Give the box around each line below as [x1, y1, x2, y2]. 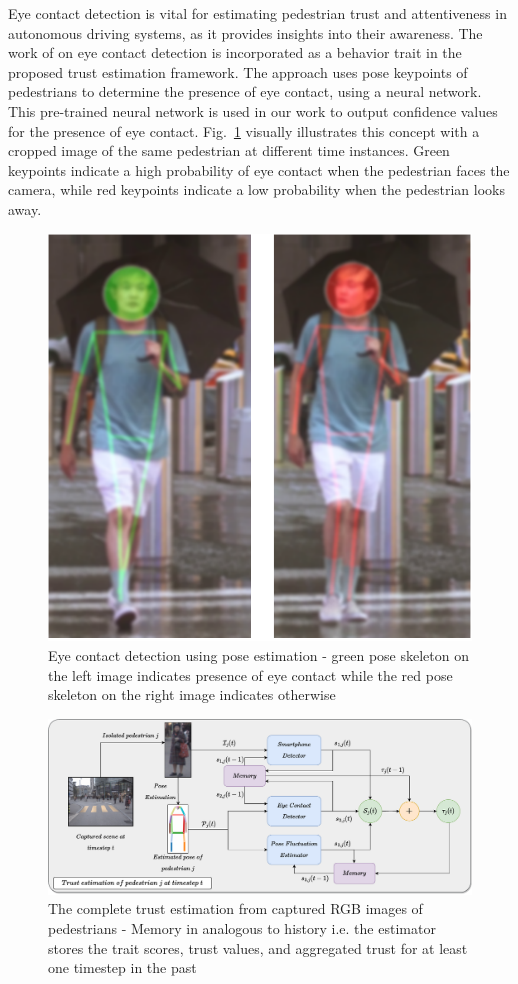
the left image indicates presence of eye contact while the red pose [48, 664, 453, 685]
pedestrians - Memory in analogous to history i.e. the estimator [48, 918, 436, 938]
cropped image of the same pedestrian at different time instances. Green [8, 140, 450, 161]
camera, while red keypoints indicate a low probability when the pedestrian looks [8, 179, 506, 200]
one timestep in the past [48, 957, 197, 978]
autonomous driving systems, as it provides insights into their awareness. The [8, 22, 483, 43]
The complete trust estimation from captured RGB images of [48, 898, 423, 919]
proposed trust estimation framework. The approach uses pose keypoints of [8, 61, 468, 82]
